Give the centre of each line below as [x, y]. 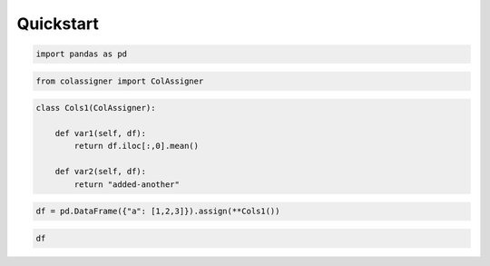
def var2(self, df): [101, 172]
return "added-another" [127, 184]
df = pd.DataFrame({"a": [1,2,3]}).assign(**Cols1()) [158, 212]
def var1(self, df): [101, 133]
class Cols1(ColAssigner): [96, 108]
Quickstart [58, 24]
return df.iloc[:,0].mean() [137, 146]
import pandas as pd [81, 54]
